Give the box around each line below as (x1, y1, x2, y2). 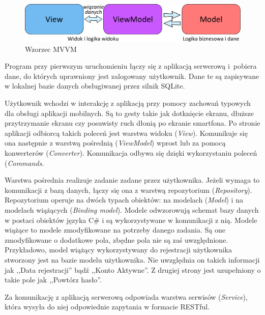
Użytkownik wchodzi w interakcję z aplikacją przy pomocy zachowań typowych (5, 98, 251, 108)
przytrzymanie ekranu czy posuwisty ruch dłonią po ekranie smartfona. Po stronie (5, 118, 260, 128)
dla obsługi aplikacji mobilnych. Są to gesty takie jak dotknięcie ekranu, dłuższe (5, 107, 254, 118)
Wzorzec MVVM (25, 43, 77, 54)
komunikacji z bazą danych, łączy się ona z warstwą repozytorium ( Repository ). (5, 184, 252, 195)
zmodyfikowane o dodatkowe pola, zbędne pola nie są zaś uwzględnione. (5, 234, 228, 245)
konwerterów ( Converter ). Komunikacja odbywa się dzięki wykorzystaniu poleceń (5, 148, 257, 158)
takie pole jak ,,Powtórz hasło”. (5, 274, 102, 285)
